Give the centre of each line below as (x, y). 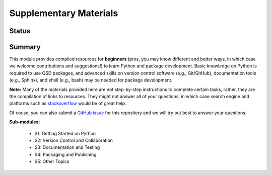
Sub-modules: (25, 122)
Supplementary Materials (64, 13)
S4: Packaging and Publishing (65, 154)
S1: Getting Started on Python (65, 133)
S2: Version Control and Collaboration (74, 140)
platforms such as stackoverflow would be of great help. (68, 104)
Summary (25, 47)
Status (20, 31)
